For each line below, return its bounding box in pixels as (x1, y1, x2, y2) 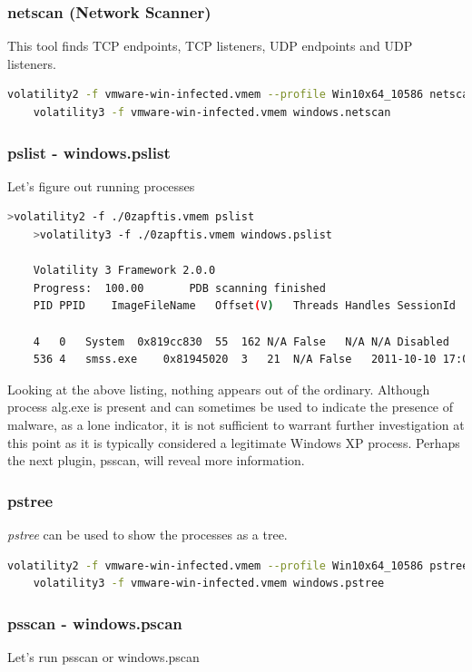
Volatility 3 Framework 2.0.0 (33, 264, 216, 278)
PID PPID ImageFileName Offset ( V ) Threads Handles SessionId (33, 299, 457, 313)
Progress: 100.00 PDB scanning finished (33, 281, 326, 295)
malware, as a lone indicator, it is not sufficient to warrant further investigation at (7, 414, 465, 433)
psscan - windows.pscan (7, 611, 182, 634)
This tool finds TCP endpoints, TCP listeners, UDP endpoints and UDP (7, 36, 413, 55)
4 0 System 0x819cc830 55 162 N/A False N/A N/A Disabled (33, 335, 449, 348)
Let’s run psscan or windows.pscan (7, 647, 200, 666)
